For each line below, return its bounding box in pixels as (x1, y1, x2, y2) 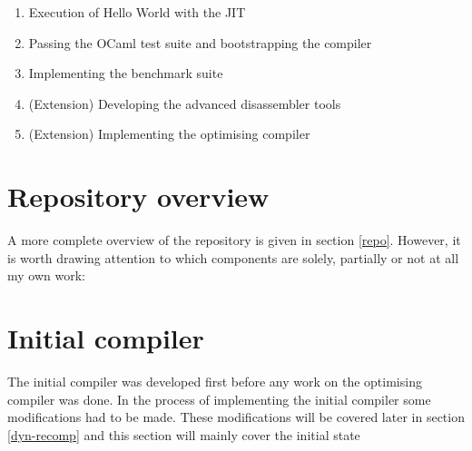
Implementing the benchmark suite (28, 64, 223, 83)
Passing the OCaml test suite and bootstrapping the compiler (28, 33, 372, 52)
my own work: (7, 266, 85, 285)
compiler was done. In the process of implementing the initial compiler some (7, 389, 431, 408)
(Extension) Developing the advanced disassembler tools (28, 93, 341, 113)
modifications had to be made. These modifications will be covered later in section (7, 407, 465, 426)
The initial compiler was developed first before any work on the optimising (7, 372, 422, 390)
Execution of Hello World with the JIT (28, 3, 246, 21)
